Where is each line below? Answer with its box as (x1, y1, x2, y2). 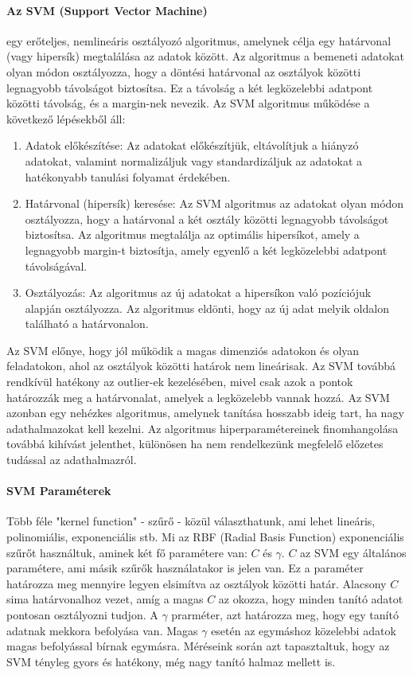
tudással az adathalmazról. (6, 451, 137, 468)
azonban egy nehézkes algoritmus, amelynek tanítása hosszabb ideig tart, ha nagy (6, 404, 404, 421)
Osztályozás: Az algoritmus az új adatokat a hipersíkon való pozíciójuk (25, 284, 372, 301)
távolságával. (25, 257, 88, 274)
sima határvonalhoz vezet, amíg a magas (6, 591, 204, 607)
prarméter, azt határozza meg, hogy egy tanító (171, 607, 399, 622)
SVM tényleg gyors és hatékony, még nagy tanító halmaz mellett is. (6, 653, 336, 669)
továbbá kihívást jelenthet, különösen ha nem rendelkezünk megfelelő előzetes (6, 435, 384, 452)
